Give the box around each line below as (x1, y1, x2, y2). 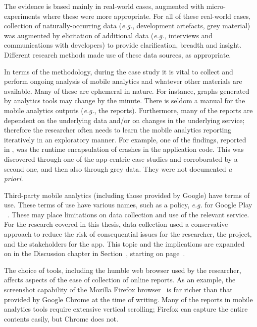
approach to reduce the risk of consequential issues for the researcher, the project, (4, 229, 252, 239)
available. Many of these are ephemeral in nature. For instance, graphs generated (4, 85, 250, 96)
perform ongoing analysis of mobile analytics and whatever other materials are (4, 76, 242, 86)
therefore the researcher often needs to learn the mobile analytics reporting (4, 125, 232, 135)
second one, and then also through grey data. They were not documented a (4, 163, 232, 174)
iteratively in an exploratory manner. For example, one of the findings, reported (4, 134, 247, 144)
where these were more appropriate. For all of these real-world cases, (43, 10, 251, 21)
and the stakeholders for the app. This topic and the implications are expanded (4, 238, 245, 249)
